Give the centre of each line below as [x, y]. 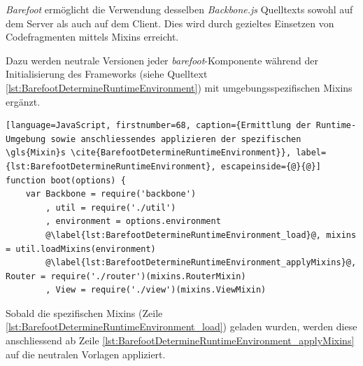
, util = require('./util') [111, 207]
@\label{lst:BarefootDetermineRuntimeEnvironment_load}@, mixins [201, 235]
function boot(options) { [66, 180]
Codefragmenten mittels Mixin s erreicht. [92, 37]
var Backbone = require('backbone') [111, 194]
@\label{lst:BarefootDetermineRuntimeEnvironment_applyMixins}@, [201, 263]
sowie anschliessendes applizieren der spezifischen [176, 139]
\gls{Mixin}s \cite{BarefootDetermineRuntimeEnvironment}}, [149, 153]
